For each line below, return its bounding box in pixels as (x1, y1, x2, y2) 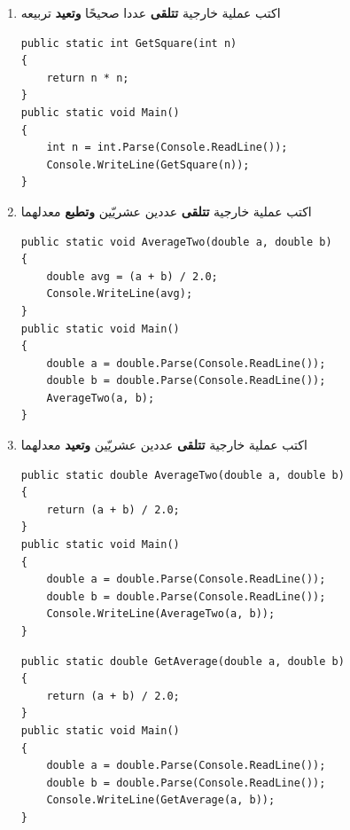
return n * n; (46, 71, 129, 84)
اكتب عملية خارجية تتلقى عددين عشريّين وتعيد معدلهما (20, 435, 307, 454)
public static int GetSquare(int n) (20, 36, 237, 50)
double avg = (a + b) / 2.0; (46, 270, 218, 283)
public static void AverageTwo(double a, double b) (20, 235, 332, 248)
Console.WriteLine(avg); (46, 287, 193, 301)
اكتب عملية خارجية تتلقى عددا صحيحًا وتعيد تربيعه (20, 4, 281, 21)
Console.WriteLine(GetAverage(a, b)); (46, 794, 276, 807)
